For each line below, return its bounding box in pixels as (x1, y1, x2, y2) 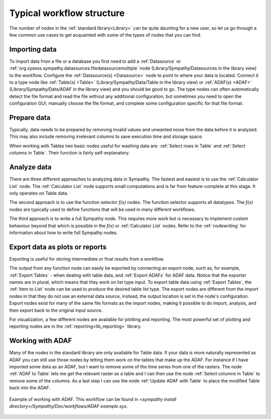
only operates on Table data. (9, 190, 69, 196)
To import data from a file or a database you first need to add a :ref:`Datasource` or (9, 58, 181, 64)
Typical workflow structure (9, 8, 125, 19)
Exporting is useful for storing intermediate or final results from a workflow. (9, 256, 165, 262)
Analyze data (9, 163, 52, 171)
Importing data (9, 45, 57, 54)
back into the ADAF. (9, 385, 51, 391)
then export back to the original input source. (9, 307, 103, 313)
